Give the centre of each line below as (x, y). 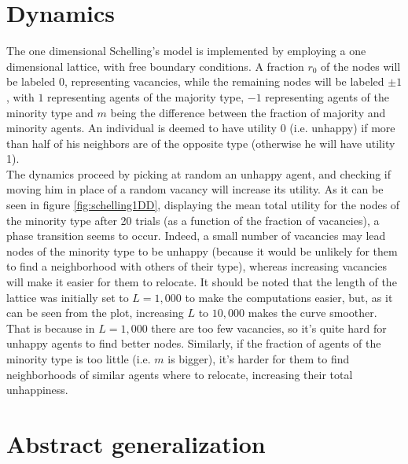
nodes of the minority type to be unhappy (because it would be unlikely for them (202, 250)
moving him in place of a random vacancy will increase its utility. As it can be (195, 189)
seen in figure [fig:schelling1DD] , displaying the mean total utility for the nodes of (203, 205)
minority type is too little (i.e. (79, 359)
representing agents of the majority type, (146, 96)
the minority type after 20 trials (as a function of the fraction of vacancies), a (193, 220)
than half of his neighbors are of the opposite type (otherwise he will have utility (201, 143)
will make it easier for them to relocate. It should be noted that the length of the (202, 282)
